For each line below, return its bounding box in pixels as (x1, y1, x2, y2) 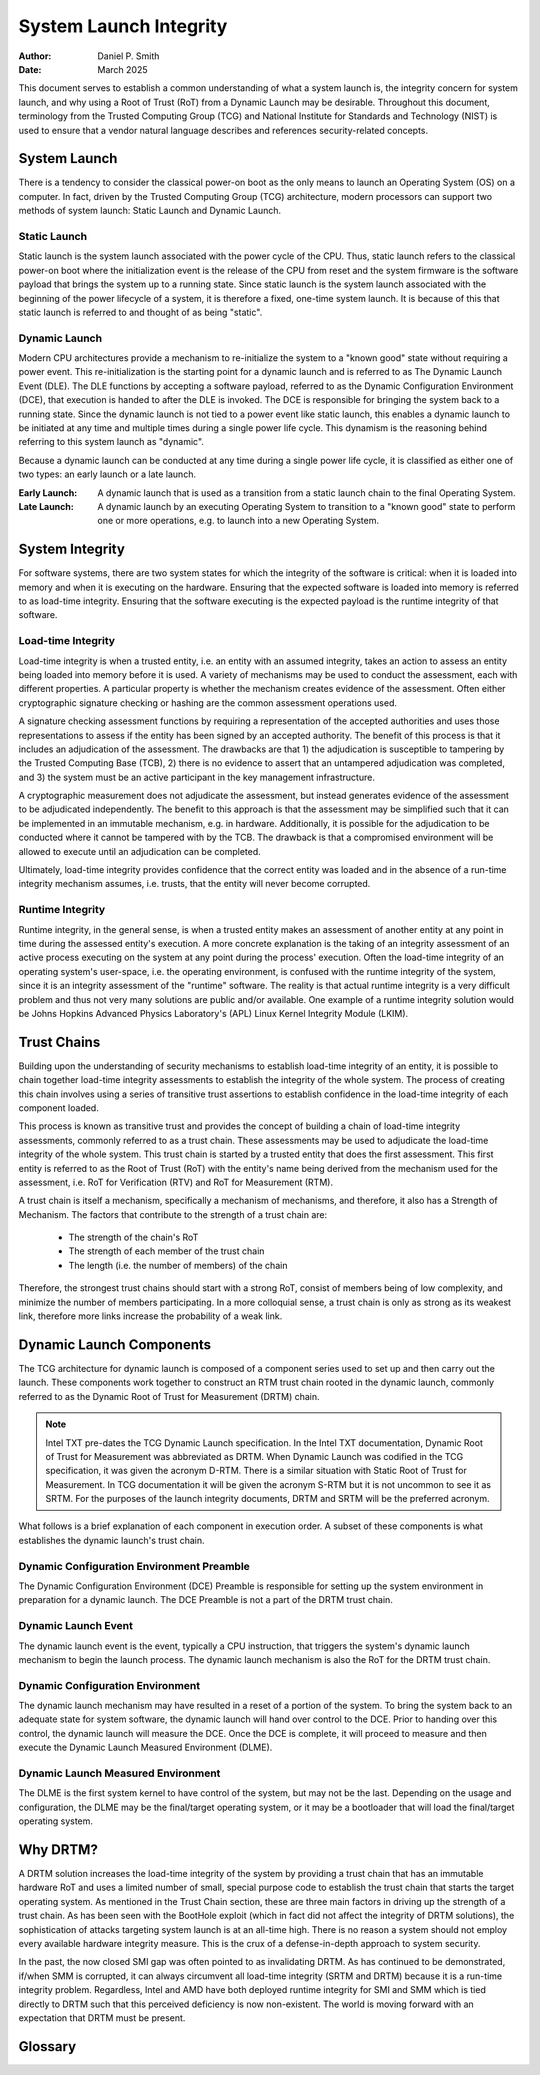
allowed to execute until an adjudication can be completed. (18, 845, 262, 857)
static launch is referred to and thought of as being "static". (18, 306, 263, 318)
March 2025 (97, 63, 148, 75)
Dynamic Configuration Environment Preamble (18, 1559, 250, 1573)
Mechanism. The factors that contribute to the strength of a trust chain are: (18, 1208, 328, 1220)
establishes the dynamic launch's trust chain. (18, 1534, 205, 1546)
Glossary (18, 2038, 77, 2055)
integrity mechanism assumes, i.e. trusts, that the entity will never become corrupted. (18, 878, 371, 890)
